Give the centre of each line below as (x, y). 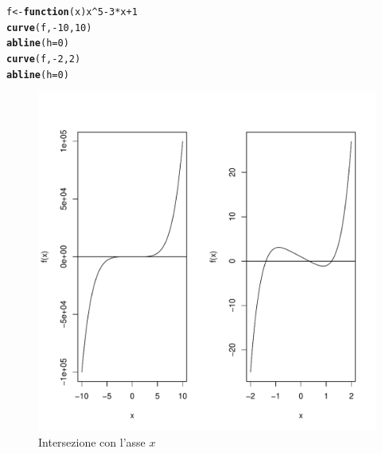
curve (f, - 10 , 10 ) (49, 28)
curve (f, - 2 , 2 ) (44, 59)
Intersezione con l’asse (92, 441)
